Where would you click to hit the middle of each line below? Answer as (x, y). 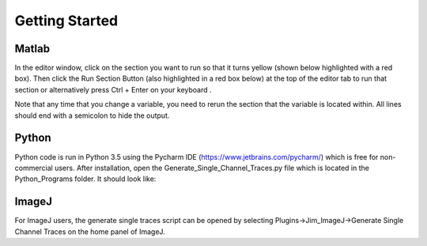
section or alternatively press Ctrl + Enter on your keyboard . (113, 89)
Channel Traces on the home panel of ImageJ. (90, 231)
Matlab (32, 49)
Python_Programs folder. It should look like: (85, 179)
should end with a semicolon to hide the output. (92, 115)
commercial (34, 168)
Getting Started (66, 21)
